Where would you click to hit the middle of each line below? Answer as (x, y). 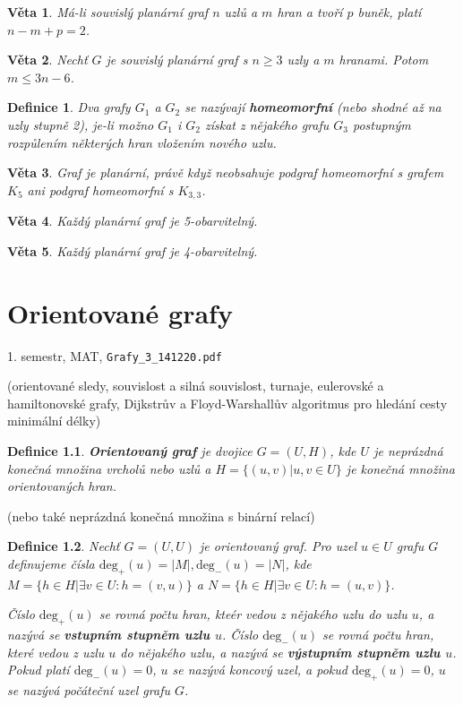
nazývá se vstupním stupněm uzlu (109, 635)
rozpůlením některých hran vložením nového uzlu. (142, 142)
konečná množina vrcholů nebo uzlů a (109, 468)
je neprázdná (408, 450)
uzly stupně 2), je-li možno (81, 124)
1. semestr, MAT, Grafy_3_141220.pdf (115, 355)
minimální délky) (54, 421)
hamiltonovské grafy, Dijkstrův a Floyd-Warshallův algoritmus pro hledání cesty (227, 403)
